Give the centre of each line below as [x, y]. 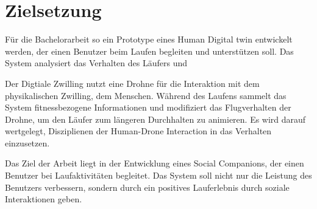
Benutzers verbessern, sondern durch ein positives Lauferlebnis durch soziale [147, 187]
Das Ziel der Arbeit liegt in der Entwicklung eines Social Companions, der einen [155, 163]
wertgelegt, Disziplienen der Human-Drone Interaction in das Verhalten [138, 131]
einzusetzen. [27, 142]
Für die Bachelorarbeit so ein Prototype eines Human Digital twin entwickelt [149, 39]
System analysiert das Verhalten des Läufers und [96, 63]
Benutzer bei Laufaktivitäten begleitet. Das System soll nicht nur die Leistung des [158, 175]
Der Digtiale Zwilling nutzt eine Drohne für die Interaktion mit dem [132, 83]
